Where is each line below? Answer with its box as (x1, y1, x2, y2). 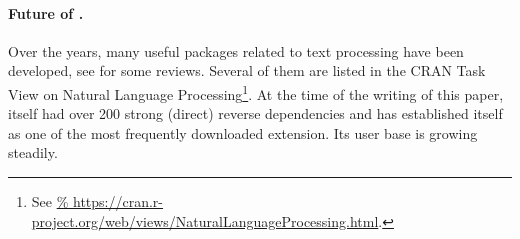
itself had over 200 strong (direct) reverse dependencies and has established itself (8, 103, 503, 124)
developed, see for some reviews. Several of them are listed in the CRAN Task (8, 60, 486, 81)
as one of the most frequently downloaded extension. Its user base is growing (8, 122, 478, 143)
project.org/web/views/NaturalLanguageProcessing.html (31, 210, 379, 231)
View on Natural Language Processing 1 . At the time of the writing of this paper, (8, 80, 504, 104)
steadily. (8, 142, 58, 163)
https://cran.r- (73, 191, 164, 212)
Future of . (8, 2, 84, 23)
